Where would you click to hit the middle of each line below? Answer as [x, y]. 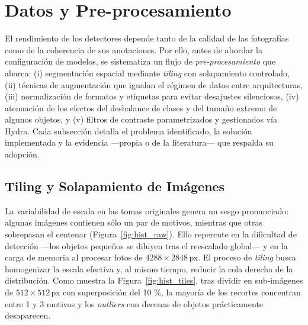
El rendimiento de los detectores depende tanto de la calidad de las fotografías [147, 38]
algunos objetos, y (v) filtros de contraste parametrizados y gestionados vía [141, 119]
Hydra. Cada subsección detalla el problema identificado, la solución [129, 131]
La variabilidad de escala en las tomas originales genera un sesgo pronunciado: [147, 210]
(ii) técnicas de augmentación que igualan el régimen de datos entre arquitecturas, [154, 84]
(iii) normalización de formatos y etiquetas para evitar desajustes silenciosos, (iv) [152, 96]
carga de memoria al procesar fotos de [74, 257]
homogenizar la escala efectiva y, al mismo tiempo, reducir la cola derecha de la [149, 268]
